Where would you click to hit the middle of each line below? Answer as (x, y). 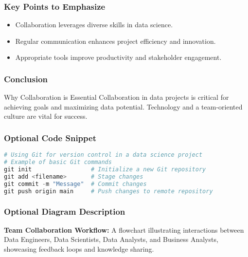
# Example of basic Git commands (58, 162)
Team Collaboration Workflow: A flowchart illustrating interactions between (124, 229)
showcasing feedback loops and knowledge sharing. (79, 248)
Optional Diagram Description (65, 211)
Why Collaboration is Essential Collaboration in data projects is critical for (116, 97)
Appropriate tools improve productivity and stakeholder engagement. (118, 57)
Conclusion (26, 79)
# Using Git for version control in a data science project (103, 155)
